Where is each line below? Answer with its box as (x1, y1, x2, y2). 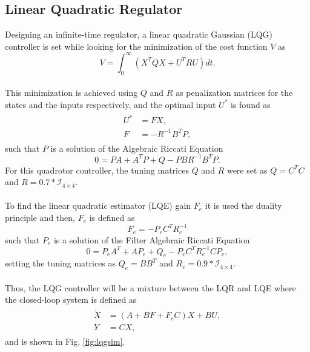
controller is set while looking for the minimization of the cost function (5, 39, 268, 52)
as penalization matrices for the (176, 86, 293, 99)
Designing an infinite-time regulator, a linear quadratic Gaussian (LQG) (5, 28, 273, 41)
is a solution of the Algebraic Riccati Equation (50, 141, 223, 154)
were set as (226, 163, 268, 176)
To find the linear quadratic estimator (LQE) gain (5, 199, 191, 212)
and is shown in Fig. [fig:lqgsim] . (5, 335, 125, 348)
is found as (231, 98, 271, 110)
